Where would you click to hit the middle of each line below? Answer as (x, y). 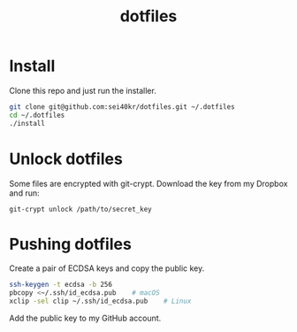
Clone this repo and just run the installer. (83, 90)
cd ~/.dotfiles (37, 115)
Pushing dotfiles (71, 244)
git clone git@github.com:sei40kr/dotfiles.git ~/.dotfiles (122, 107)
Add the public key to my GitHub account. (85, 318)
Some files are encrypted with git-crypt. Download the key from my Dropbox (148, 183)
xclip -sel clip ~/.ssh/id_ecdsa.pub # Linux (100, 301)
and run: (24, 193)
